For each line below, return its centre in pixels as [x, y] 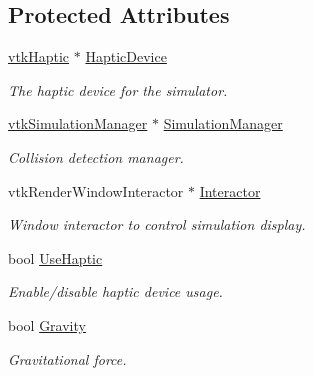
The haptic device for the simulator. [118, 89]
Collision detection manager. [96, 156]
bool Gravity [47, 324]
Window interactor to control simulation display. [157, 224]
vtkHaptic [39, 56]
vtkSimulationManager [78, 123]
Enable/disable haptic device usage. [115, 291]
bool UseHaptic [55, 257]
